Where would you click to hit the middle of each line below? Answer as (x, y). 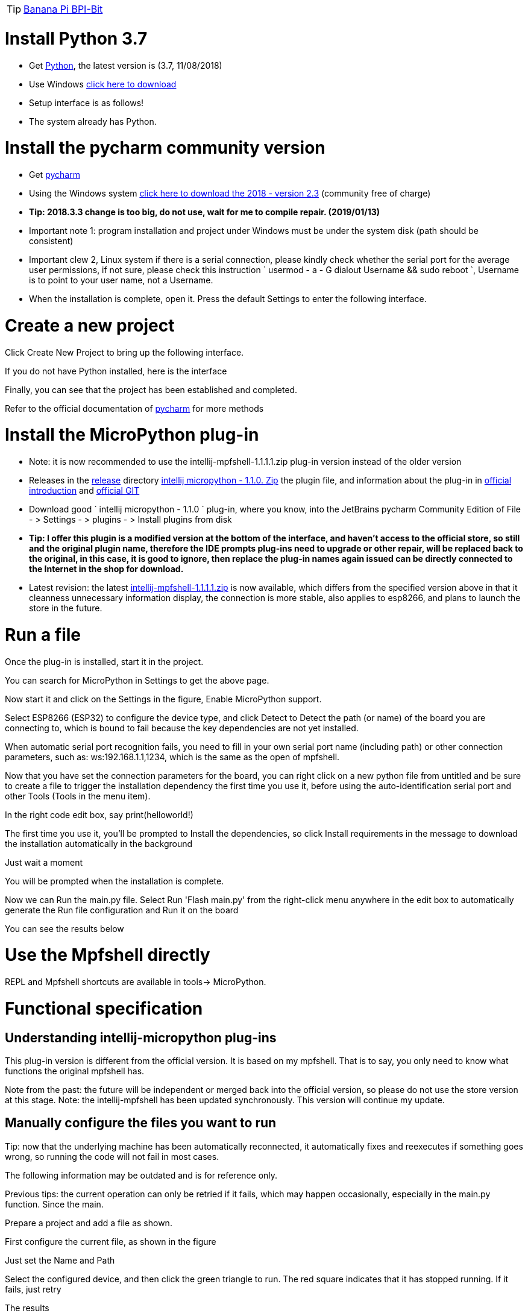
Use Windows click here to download (103, 84)
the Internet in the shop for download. (106, 569)
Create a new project (90, 325)
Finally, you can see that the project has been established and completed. (151, 389)
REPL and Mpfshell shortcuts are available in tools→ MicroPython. (136, 982)
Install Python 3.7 (76, 38)
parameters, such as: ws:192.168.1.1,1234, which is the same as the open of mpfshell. (172, 757)
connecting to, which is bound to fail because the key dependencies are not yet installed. (182, 728)
